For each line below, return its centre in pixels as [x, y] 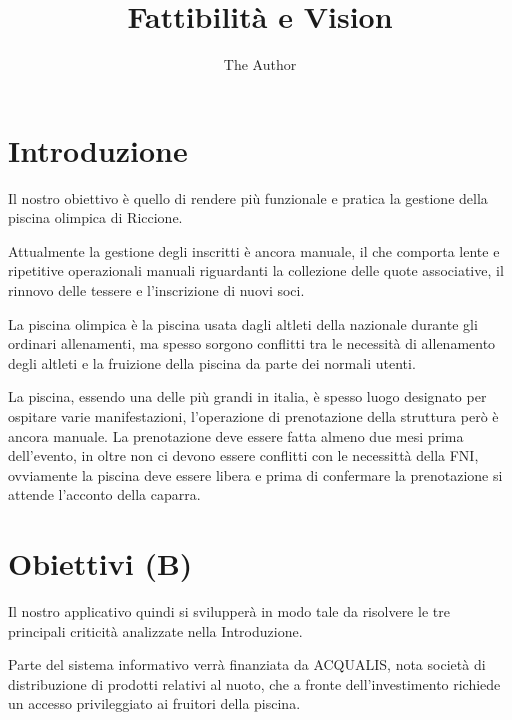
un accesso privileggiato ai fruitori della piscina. [154, 703]
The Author [260, 64]
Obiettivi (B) [100, 563]
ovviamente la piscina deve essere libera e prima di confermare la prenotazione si [255, 474]
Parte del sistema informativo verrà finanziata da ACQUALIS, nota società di [247, 664]
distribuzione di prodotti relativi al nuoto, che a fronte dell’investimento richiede [254, 683]
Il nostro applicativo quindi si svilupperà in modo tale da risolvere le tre [229, 611]
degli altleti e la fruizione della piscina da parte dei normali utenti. [212, 362]
